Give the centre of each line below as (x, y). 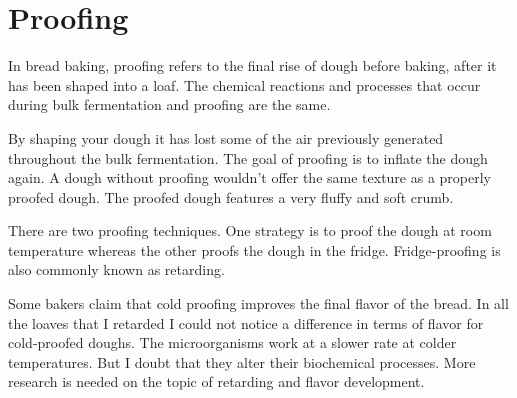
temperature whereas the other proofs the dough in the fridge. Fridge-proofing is (254, 249)
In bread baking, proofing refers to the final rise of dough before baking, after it (252, 65)
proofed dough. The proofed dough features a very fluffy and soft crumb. (231, 196)
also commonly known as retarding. (116, 269)
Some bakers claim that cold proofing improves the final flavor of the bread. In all (258, 303)
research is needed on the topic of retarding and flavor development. (216, 381)
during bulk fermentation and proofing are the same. (169, 104)
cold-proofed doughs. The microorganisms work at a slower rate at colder (232, 342)
